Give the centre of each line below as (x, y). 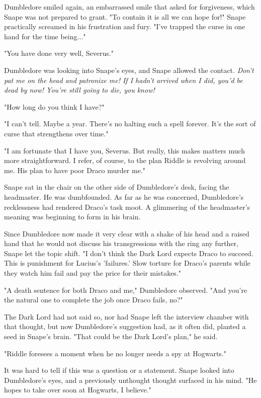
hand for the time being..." (45, 36)
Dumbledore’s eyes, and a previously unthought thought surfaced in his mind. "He (130, 380)
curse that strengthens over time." (56, 133)
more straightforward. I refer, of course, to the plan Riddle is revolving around (125, 160)
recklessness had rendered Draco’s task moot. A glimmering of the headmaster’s (127, 207)
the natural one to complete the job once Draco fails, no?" (94, 300)
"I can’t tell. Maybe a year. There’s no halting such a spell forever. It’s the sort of (130, 124)
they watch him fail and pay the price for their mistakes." (93, 273)
